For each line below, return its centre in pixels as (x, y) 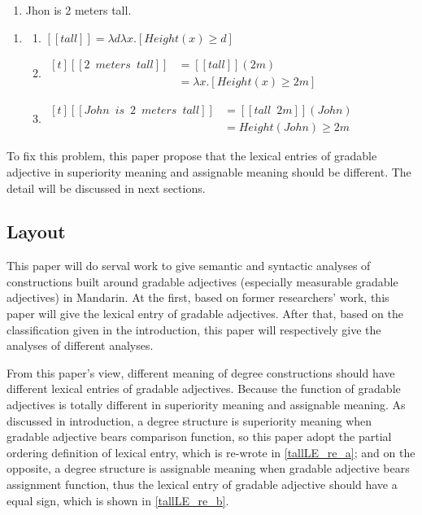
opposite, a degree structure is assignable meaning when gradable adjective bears (208, 468)
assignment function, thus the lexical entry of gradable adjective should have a (202, 484)
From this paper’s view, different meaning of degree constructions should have (201, 372)
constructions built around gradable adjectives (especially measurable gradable (202, 281)
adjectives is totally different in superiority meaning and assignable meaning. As (206, 405)
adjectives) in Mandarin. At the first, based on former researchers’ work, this (198, 297)
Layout (36, 231)
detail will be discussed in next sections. (106, 188)
